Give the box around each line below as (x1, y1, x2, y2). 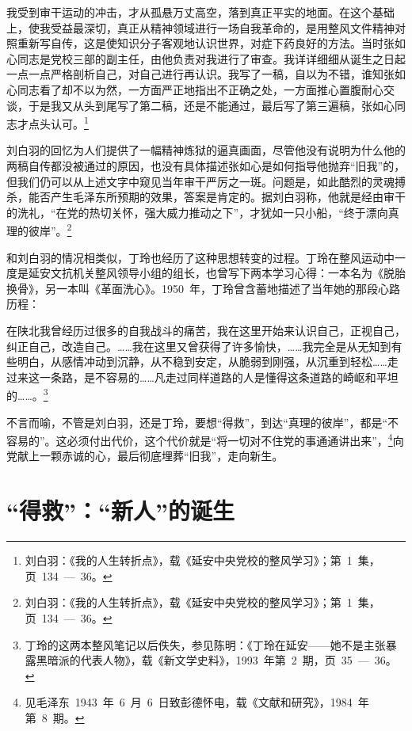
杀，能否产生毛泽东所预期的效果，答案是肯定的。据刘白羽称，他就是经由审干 (6, 188, 406, 205)
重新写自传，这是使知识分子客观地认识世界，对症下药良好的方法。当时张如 (17, 35, 406, 51)
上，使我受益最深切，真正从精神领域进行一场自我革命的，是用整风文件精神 (6, 19, 395, 36)
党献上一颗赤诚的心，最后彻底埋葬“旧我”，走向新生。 (6, 447, 284, 464)
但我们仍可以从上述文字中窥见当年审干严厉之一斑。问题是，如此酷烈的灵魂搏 (6, 173, 406, 189)
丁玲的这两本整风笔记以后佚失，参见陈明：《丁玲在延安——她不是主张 (25, 636, 386, 653)
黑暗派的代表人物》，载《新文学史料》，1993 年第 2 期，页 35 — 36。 (36, 652, 397, 668)
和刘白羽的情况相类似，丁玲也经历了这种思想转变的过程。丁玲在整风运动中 (6, 249, 395, 265)
